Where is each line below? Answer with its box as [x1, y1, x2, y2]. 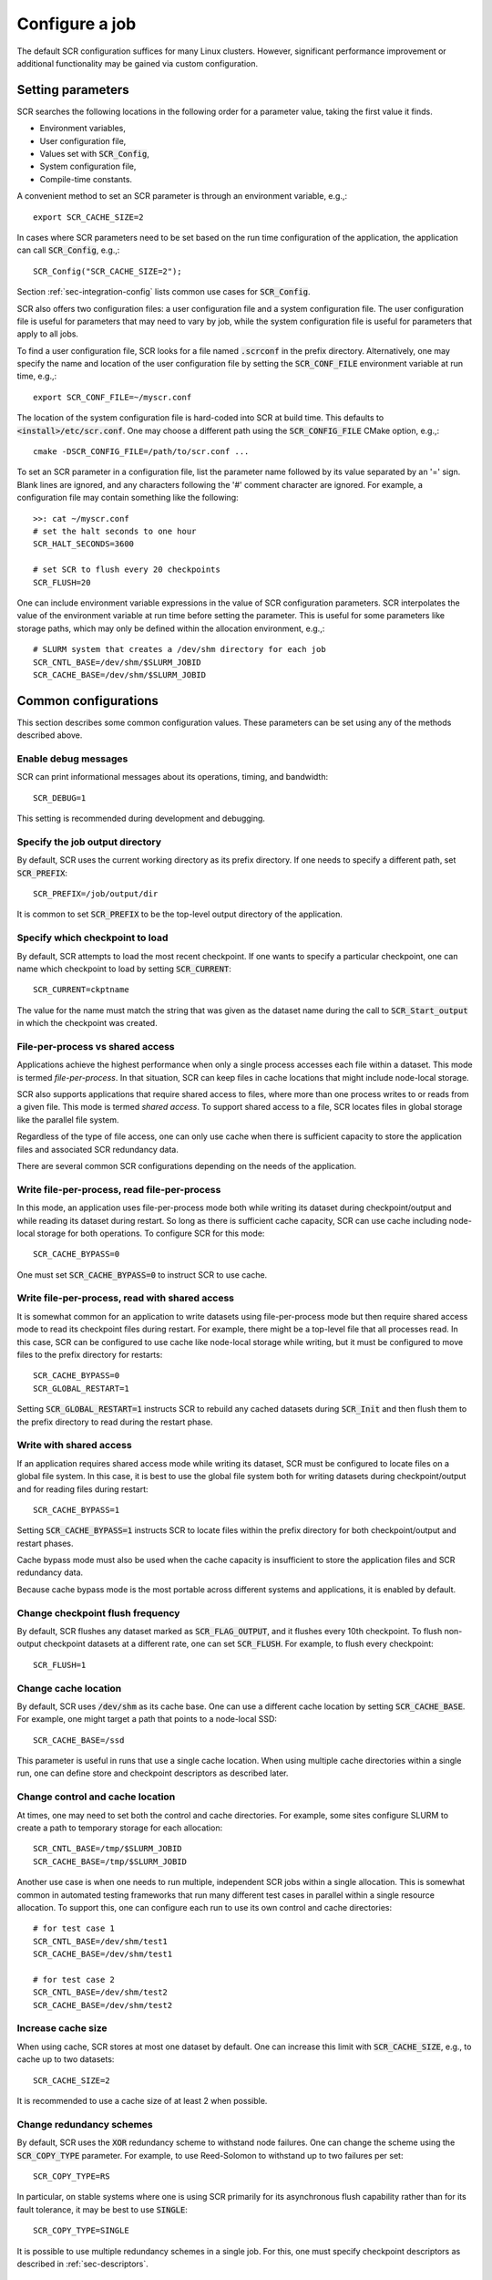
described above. [16, 730, 83, 741]
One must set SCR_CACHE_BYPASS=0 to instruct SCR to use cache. [16, 1269, 268, 1280]
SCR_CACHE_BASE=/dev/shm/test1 [33, 1949, 173, 1960]
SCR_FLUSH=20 [33, 577, 91, 587]
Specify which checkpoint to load [16, 931, 169, 944]
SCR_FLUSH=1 [33, 1660, 87, 1670]
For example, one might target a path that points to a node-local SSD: [16, 1714, 278, 1725]
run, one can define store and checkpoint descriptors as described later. [16, 1767, 289, 1778]
